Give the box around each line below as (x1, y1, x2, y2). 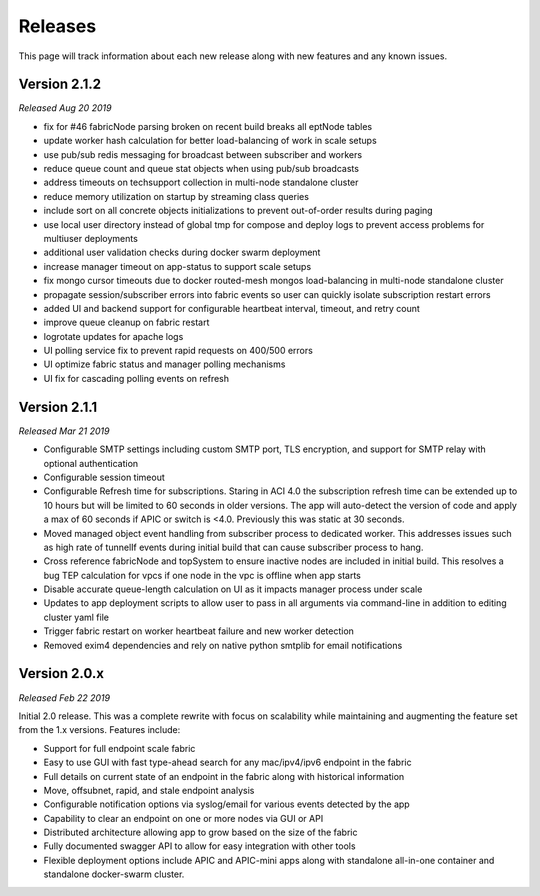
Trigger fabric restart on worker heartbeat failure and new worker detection (43, 625, 355, 637)
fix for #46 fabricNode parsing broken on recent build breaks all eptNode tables (43, 120, 373, 132)
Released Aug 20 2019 (18, 102, 112, 114)
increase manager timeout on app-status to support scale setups (43, 260, 312, 272)
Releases (18, 15, 97, 37)
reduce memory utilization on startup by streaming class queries (43, 190, 310, 202)
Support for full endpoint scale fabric (43, 742, 196, 754)
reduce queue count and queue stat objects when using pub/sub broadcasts (43, 163, 360, 175)
